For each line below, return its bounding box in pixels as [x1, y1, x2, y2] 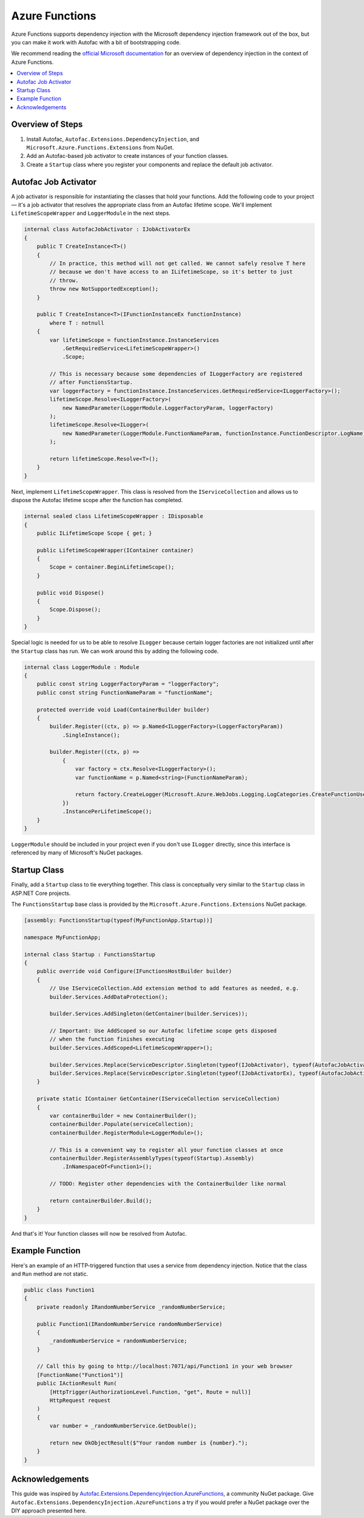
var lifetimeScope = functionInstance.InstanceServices [49, 336, 220, 343]
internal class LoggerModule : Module [24, 664, 140, 670]
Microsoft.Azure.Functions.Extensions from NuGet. [26, 143, 174, 151]
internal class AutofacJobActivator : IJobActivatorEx [24, 226, 190, 233]
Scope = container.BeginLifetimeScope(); [49, 563, 175, 571]
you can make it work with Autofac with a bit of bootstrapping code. [11, 38, 181, 46]
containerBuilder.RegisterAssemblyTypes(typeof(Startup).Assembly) [49, 1154, 255, 1162]
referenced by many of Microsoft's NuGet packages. [11, 849, 143, 856]
